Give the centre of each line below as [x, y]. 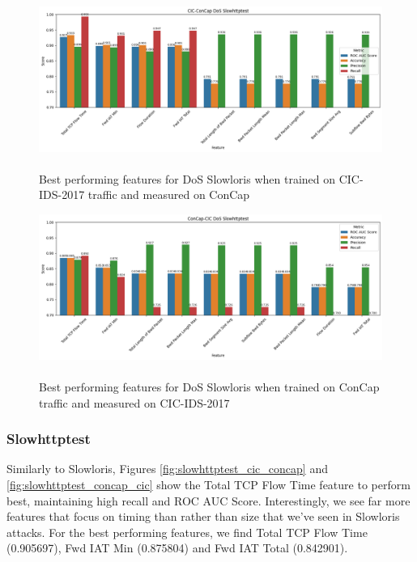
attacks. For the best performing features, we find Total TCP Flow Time [187, 532]
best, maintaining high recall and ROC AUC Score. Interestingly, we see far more [208, 500]
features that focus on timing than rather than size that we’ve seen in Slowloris [203, 516]
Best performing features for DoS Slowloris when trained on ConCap [209, 386]
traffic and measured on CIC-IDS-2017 [134, 402]
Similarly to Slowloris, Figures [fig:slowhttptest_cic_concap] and [167, 469]
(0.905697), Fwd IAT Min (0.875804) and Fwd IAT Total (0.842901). [177, 548]
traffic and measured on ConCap [169, 194]
